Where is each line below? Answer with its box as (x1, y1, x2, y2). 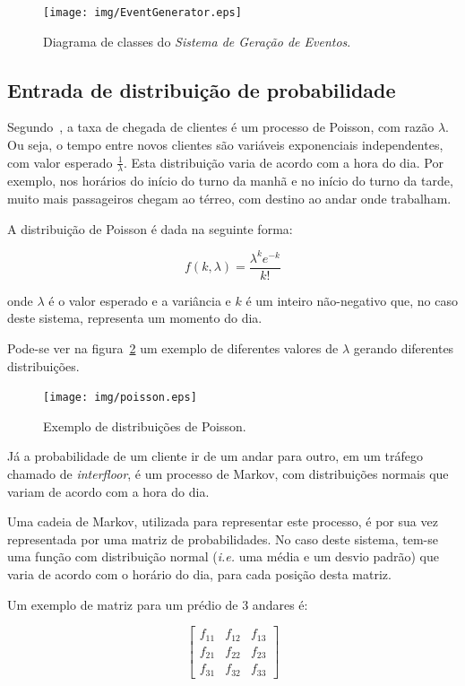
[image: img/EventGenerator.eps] (43, 6, 242, 19)
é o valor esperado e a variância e (48, 291, 231, 309)
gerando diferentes (353, 339, 454, 357)
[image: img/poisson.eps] (43, 391, 197, 404)
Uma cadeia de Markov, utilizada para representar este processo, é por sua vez (7, 512, 438, 531)
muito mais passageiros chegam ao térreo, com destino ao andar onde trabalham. (7, 189, 452, 208)
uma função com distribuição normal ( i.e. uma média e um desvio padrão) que (7, 547, 440, 566)
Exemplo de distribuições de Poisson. (43, 416, 246, 435)
